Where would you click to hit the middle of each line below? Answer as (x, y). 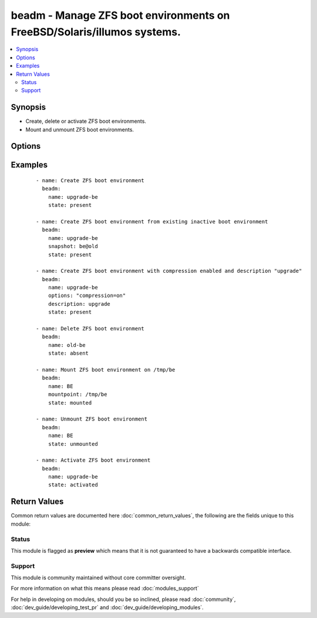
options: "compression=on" (87, 296)
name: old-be (67, 345)
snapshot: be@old (73, 246)
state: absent (68, 353)
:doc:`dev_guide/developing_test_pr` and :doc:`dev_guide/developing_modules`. (107, 607)
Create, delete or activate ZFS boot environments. (86, 121)
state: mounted (70, 402)
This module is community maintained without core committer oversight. (98, 578)
